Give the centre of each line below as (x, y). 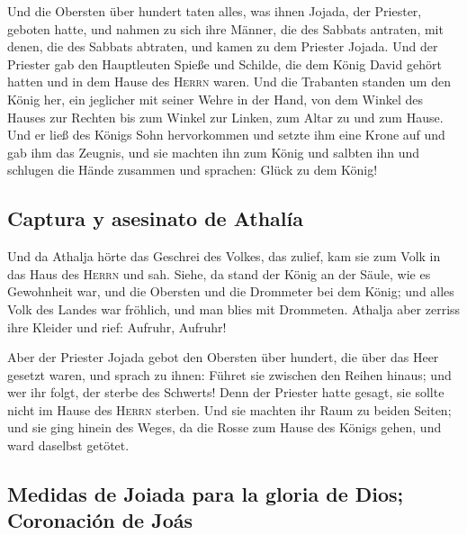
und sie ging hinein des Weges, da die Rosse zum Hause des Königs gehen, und (225, 427)
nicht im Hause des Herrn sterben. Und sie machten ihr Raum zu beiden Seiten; (229, 409)
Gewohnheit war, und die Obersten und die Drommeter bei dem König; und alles (231, 291)
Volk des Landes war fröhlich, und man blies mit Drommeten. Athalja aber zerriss (234, 308)
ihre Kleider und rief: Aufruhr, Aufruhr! (117, 326)
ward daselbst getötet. (68, 445)
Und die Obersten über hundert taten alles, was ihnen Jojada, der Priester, (215, 11)
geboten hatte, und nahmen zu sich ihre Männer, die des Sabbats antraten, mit (225, 28)
